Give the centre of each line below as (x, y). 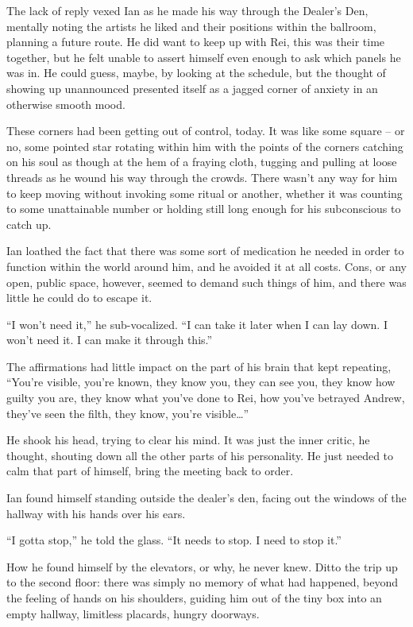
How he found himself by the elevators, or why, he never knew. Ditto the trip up (202, 566)
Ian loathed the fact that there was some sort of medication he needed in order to (205, 251)
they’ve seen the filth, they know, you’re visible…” (128, 413)
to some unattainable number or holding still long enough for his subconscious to (204, 209)
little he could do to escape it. (79, 298)
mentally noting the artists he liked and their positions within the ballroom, (191, 26)
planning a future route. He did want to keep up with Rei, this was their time (196, 42)
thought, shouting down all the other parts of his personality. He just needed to (200, 455)
